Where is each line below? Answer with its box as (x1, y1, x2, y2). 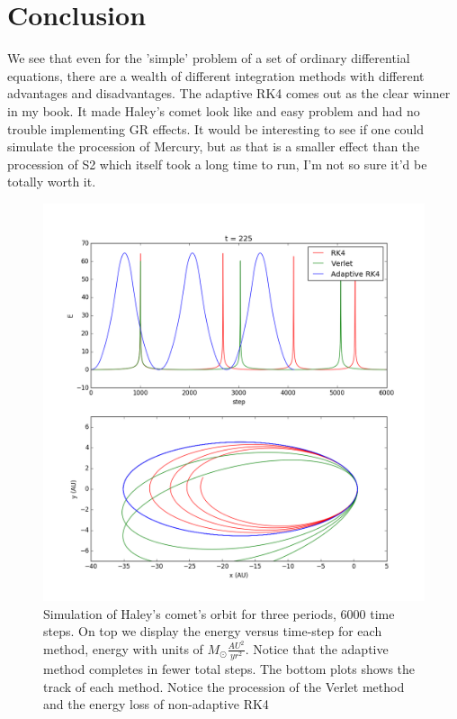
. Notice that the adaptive (245, 639, 389, 658)
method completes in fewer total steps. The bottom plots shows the (43, 660, 416, 678)
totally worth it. (7, 172, 96, 191)
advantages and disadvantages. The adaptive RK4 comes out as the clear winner (7, 84, 451, 103)
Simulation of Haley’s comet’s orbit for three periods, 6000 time (43, 604, 395, 623)
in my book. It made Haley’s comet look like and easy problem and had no (7, 101, 420, 120)
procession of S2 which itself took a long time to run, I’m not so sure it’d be (7, 154, 427, 173)
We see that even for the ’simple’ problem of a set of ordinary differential (7, 49, 410, 68)
